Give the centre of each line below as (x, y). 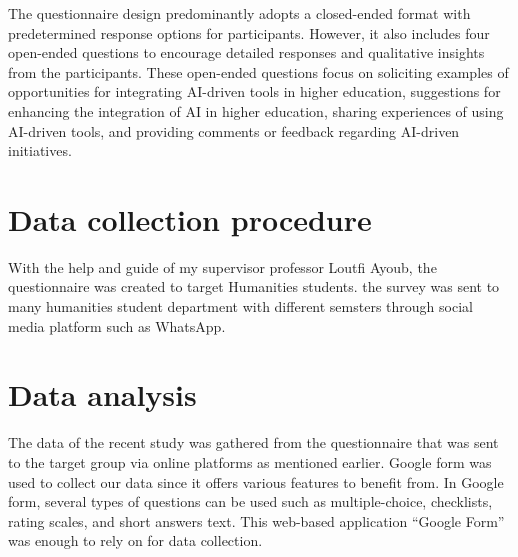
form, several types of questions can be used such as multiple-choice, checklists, (250, 501)
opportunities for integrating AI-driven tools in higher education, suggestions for (254, 91)
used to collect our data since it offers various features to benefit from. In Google (256, 481)
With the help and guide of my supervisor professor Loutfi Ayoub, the (222, 266)
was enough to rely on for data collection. (135, 540)
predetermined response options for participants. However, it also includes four (249, 32)
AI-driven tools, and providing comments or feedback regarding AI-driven (234, 130)
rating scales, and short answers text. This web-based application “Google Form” (256, 520)
